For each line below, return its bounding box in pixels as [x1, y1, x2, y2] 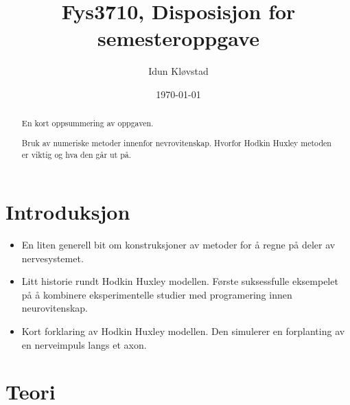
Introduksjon [5, 198, 130, 226]
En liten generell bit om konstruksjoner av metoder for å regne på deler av [21, 238, 336, 252]
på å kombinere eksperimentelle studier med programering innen [21, 287, 292, 301]
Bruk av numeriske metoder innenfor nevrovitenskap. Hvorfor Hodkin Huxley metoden [21, 137, 331, 148]
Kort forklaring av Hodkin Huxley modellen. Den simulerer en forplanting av [21, 324, 345, 338]
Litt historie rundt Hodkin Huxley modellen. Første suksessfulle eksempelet [21, 274, 338, 288]
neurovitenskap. [21, 301, 88, 315]
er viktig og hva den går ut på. [21, 148, 132, 160]
